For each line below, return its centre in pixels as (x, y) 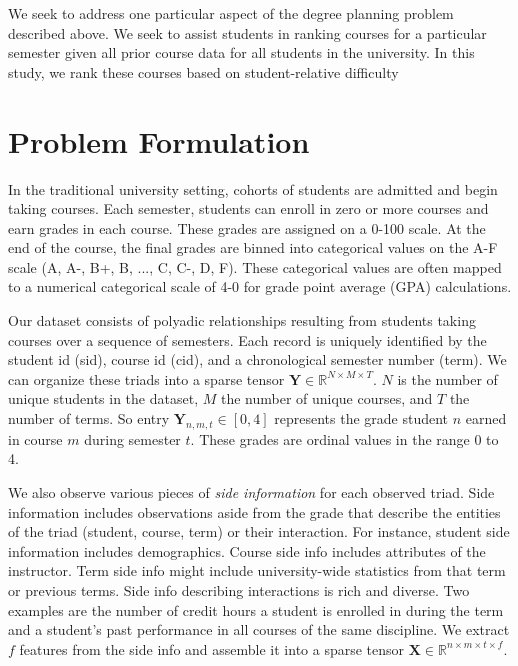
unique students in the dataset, (103, 398)
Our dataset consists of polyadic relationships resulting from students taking (242, 320)
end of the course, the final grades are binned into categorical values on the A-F (253, 247)
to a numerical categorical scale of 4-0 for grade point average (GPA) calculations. (260, 286)
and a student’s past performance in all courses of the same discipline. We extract (259, 629)
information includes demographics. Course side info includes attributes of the (247, 550)
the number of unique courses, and (326, 398)
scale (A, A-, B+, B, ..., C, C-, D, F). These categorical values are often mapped (255, 266)
